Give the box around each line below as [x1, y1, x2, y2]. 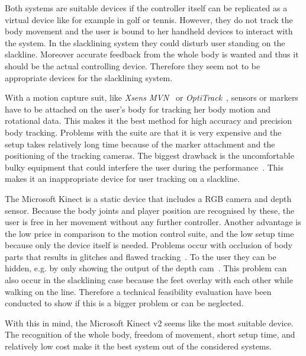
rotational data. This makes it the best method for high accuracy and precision [5, 114, 292, 127]
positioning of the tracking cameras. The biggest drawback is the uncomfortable [5, 149, 294, 162]
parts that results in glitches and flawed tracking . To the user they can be [5, 250, 276, 262]
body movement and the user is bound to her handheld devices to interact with [5, 25, 293, 37]
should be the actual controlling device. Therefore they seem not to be [5, 59, 260, 72]
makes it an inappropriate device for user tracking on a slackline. [5, 172, 240, 185]
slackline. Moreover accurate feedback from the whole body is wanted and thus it [5, 48, 299, 60]
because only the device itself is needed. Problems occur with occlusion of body [5, 239, 292, 251]
